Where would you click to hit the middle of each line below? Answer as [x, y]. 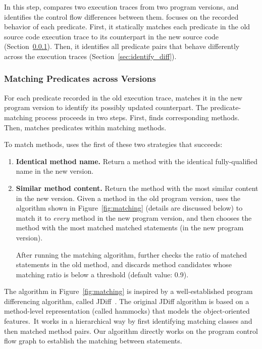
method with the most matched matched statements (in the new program [130, 228]
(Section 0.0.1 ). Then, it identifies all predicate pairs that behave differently [122, 46]
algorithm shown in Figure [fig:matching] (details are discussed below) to [129, 208]
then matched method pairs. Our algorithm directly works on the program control [131, 331]
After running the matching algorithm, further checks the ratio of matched [132, 254]
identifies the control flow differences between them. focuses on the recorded [121, 16]
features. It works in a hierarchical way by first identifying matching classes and [128, 321]
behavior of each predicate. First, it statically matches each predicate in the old [127, 27]
